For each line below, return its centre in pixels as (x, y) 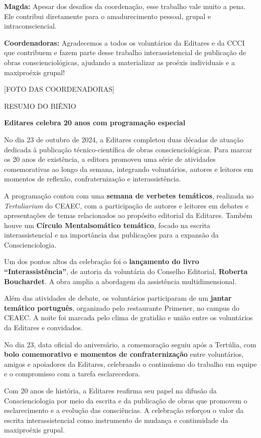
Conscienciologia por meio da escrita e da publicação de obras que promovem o (126, 400)
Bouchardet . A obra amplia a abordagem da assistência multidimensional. (120, 281)
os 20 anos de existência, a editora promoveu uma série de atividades (110, 159)
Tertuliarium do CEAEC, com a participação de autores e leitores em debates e (126, 205)
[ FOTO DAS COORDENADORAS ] (59, 89)
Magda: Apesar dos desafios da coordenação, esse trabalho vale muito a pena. (125, 6)
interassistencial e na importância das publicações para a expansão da (111, 235)
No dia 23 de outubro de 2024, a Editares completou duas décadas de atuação (124, 139)
